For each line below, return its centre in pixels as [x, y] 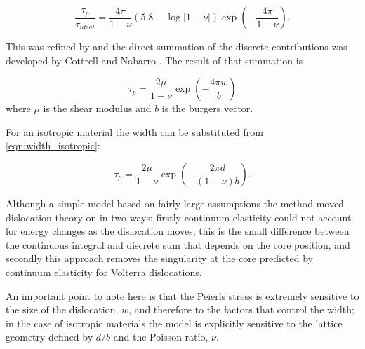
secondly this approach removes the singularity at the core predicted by [159, 258]
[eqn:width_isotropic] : [53, 145]
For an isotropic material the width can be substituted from [134, 131]
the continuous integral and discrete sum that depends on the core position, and [178, 244]
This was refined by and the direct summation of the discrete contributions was [177, 46]
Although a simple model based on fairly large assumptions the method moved [175, 203]
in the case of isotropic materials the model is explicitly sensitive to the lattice [174, 323]
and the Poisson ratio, [161, 337]
